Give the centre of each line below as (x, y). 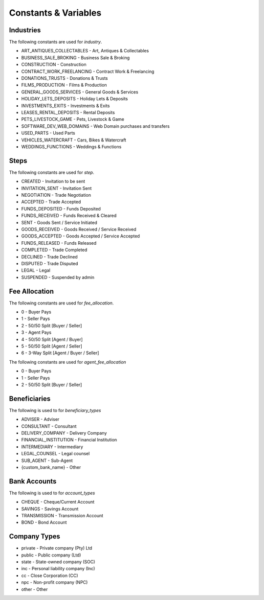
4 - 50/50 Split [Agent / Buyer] (52, 339)
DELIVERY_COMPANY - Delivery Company (64, 433)
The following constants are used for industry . (55, 42)
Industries (25, 30)
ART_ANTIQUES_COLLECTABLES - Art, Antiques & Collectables (85, 51)
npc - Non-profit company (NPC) (55, 582)
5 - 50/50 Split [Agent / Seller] (52, 346)
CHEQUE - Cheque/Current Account (58, 502)
